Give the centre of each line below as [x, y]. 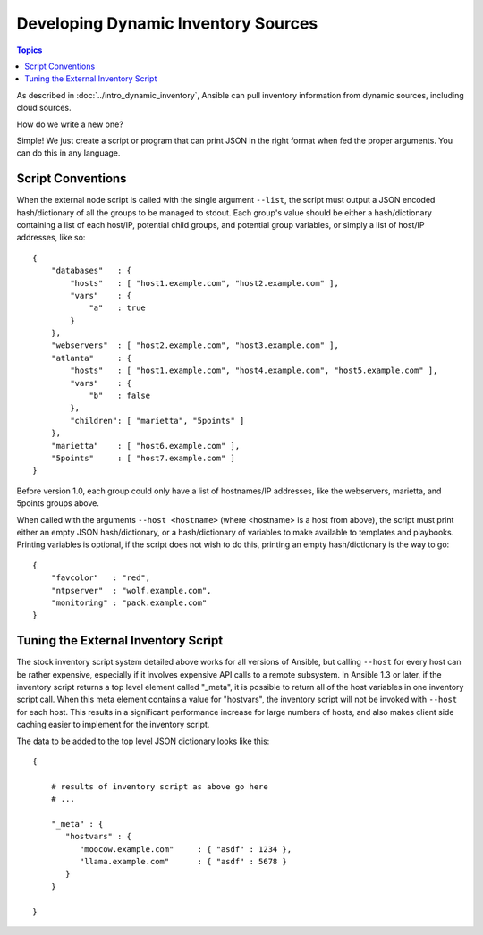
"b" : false [120, 396]
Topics [30, 50]
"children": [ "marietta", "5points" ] [157, 421]
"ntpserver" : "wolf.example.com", [131, 590]
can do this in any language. [68, 153]
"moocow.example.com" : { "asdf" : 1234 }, [186, 849]
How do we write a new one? [70, 124]
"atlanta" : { [91, 358]
